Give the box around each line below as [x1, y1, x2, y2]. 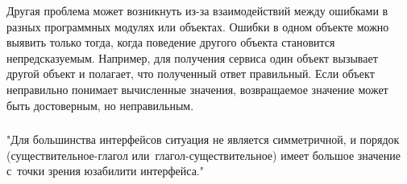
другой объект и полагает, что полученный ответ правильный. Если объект [6, 65, 375, 82]
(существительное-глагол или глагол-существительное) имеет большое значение [6, 146, 401, 163]
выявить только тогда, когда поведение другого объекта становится [6, 34, 335, 51]
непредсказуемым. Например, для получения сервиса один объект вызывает [6, 49, 378, 66]
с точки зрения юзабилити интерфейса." [6, 162, 205, 179]
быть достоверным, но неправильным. [6, 96, 194, 113]
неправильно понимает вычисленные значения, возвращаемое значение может [6, 80, 388, 97]
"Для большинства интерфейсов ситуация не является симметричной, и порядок [6, 131, 400, 148]
